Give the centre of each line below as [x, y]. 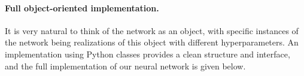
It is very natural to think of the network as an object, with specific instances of [152, 30]
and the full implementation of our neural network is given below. [125, 66]
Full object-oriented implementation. [82, 7]
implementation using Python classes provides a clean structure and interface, [148, 54]
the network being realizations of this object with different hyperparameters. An [152, 42]
